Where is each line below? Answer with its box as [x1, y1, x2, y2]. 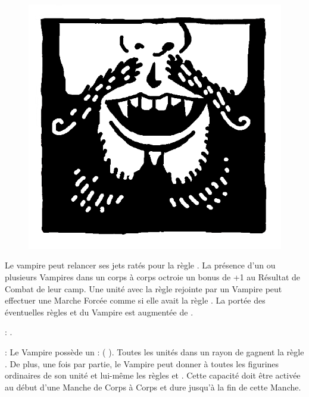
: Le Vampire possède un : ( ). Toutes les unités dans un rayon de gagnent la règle [5, 346, 304, 358]
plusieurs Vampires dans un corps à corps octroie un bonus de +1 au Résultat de [5, 271, 301, 283]
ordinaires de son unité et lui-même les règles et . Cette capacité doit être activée [5, 369, 301, 382]
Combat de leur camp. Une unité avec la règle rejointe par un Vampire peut [5, 282, 282, 295]
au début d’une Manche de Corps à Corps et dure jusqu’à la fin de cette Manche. [5, 380, 301, 393]
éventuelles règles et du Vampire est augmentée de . [5, 305, 193, 318]
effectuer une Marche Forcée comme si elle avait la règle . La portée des [5, 294, 266, 307]
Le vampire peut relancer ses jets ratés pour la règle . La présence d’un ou [5, 259, 276, 271]
